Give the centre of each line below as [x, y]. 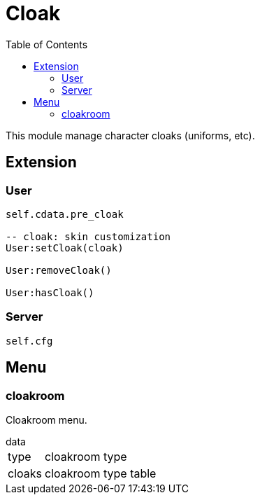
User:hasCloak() [50, 292]
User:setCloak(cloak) [65, 248]
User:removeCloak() [59, 270]
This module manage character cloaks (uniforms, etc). [130, 135]
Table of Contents [47, 44]
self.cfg [29, 341]
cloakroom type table [100, 473]
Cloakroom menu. [46, 419]
